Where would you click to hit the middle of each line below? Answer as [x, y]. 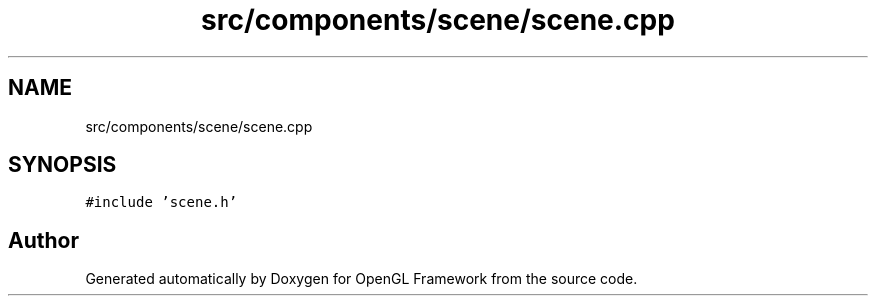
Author [43, 240]
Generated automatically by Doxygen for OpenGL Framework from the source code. [361, 279]
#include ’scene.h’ [161, 202]
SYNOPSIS [62, 165]
